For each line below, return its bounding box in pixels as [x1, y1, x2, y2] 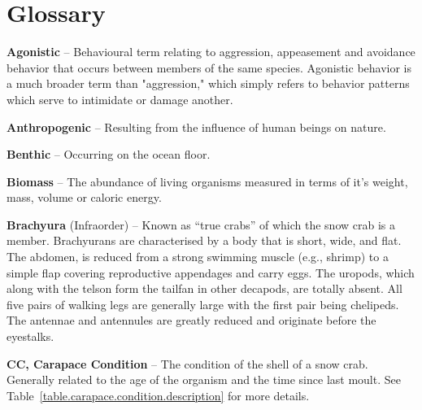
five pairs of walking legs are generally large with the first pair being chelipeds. [7, 295, 399, 312]
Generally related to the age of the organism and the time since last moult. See [7, 371, 401, 388]
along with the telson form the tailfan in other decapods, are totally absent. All [7, 280, 402, 297]
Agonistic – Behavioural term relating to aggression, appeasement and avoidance [7, 43, 415, 60]
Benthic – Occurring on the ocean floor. [7, 146, 211, 163]
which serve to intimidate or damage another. [7, 90, 233, 107]
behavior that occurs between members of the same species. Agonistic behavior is [7, 59, 412, 76]
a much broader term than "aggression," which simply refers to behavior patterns [7, 75, 410, 92]
